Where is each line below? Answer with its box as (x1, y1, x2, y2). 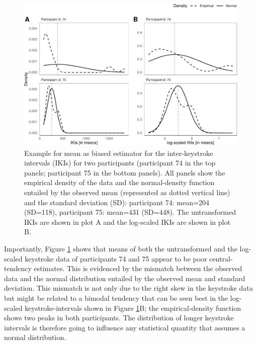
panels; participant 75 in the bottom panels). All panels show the (24, 167, 225, 178)
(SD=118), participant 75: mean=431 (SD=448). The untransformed (24, 207, 236, 217)
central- (209, 253, 233, 264)
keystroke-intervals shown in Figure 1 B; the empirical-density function (25, 302, 241, 313)
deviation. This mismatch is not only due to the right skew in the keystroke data (4, 283, 253, 293)
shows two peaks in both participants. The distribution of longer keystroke (4, 312, 234, 323)
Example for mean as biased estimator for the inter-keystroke (24, 147, 213, 158)
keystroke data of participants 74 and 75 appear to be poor (25, 253, 207, 264)
